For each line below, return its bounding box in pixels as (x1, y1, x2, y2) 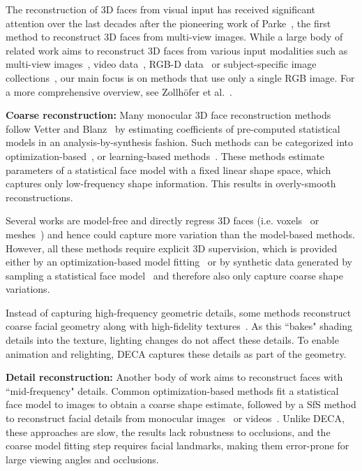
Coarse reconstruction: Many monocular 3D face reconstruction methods (6, 108, 331, 122)
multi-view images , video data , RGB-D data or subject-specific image (6, 57, 317, 71)
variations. (6, 282, 50, 296)
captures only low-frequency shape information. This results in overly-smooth (6, 176, 336, 191)
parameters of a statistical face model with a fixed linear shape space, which (6, 162, 331, 177)
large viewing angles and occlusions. (6, 451, 159, 466)
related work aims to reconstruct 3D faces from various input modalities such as (6, 43, 348, 57)
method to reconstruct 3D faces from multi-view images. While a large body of (6, 29, 343, 44)
